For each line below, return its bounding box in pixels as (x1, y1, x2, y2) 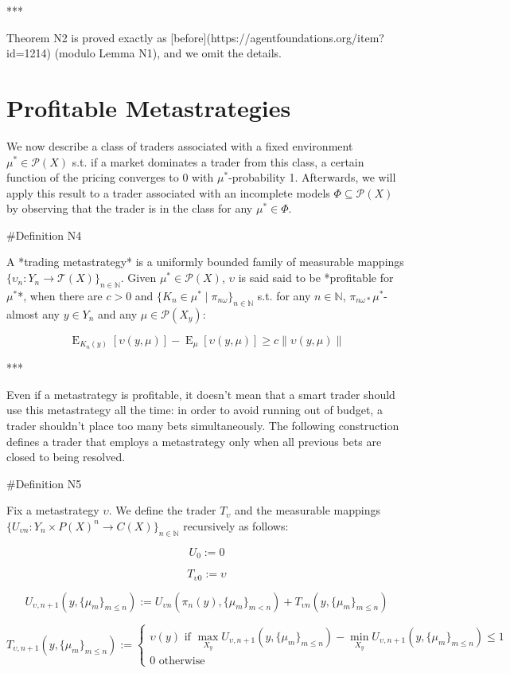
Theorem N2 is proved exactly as (6, 29, 167, 45)
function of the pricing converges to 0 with (6, 169, 214, 186)
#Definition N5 (6, 475, 82, 491)
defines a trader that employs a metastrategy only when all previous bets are (6, 432, 382, 449)
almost (6, 305, 39, 322)
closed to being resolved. (6, 448, 126, 465)
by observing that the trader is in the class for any (6, 200, 253, 217)
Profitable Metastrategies (6, 91, 291, 123)
